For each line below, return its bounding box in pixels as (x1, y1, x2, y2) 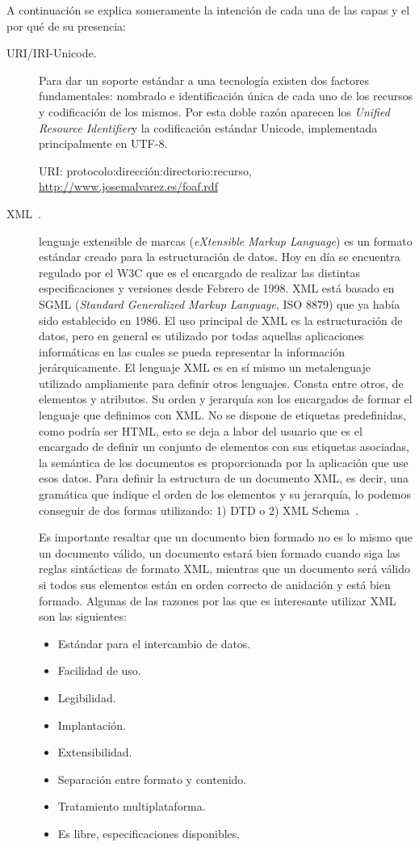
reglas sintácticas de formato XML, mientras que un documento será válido (39, 560, 410, 577)
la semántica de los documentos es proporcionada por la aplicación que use (39, 453, 409, 470)
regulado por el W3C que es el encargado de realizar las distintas (39, 263, 360, 280)
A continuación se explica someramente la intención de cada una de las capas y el (6, 2, 410, 18)
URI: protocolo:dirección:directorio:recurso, (39, 162, 252, 179)
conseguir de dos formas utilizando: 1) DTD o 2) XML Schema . (39, 501, 359, 518)
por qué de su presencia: (6, 17, 127, 34)
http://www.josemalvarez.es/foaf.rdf (39, 178, 218, 195)
